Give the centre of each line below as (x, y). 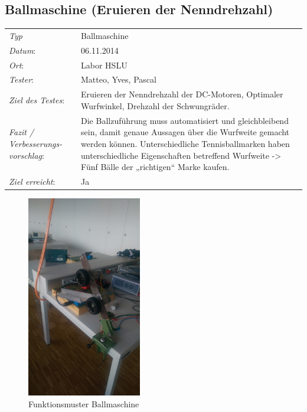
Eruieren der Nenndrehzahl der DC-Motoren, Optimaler (182, 94)
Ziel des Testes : (37, 100)
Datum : (22, 50)
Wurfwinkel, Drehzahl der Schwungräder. (155, 105)
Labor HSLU (104, 65)
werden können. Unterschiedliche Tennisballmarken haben (185, 143)
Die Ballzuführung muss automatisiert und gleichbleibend (185, 120)
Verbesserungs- (36, 143)
